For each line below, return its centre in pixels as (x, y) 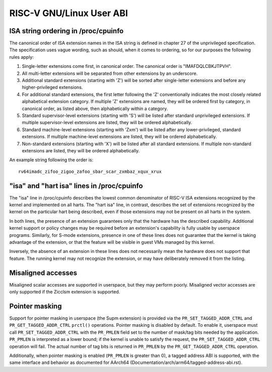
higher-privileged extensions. (52, 87)
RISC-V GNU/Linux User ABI (69, 13)
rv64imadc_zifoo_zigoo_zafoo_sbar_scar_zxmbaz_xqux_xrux (90, 171)
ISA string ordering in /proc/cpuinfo (66, 31)
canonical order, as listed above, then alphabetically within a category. (95, 109)
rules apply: (21, 57)
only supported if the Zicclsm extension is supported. (65, 292)
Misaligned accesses (43, 273)
